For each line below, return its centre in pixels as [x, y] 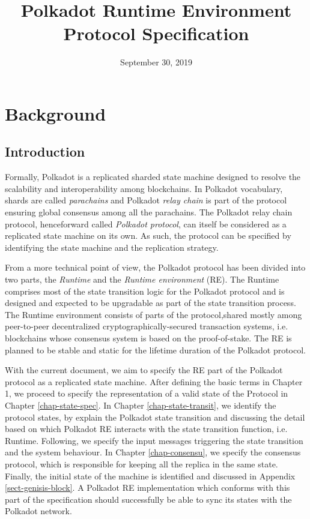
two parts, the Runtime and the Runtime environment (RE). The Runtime [142, 279]
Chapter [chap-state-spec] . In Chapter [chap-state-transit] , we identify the [141, 405]
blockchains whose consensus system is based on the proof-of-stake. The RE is [148, 338]
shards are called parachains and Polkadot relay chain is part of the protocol [146, 200]
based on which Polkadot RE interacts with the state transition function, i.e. [146, 429]
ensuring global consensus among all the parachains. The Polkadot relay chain [149, 212]
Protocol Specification [156, 33]
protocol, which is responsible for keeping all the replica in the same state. [141, 463]
